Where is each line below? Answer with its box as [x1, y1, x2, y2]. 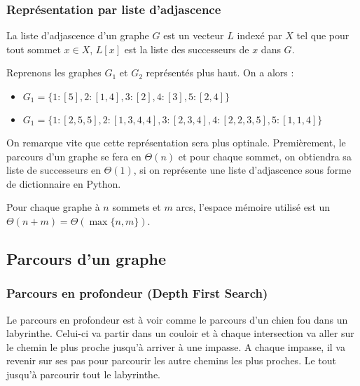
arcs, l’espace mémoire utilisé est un [176, 200, 331, 214]
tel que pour [296, 28, 349, 43]
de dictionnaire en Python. [6, 176, 121, 191]
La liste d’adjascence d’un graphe [6, 28, 149, 43]
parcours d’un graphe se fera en [6, 149, 141, 163]
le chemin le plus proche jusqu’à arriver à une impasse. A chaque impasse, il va [6, 339, 345, 354]
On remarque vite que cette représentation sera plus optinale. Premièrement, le [6, 135, 346, 149]
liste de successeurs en [6, 163, 101, 177]
